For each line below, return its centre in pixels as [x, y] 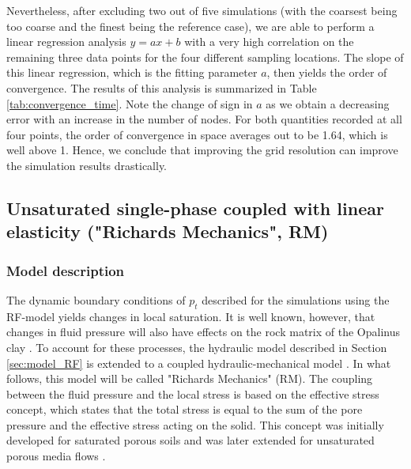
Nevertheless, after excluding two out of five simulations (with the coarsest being [202, 10]
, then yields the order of [327, 72]
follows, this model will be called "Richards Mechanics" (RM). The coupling [190, 378]
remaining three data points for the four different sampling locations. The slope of [205, 57]
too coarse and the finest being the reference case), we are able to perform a [190, 26]
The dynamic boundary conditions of [96, 299]
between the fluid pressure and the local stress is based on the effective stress [193, 393]
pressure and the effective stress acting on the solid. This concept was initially [195, 424]
